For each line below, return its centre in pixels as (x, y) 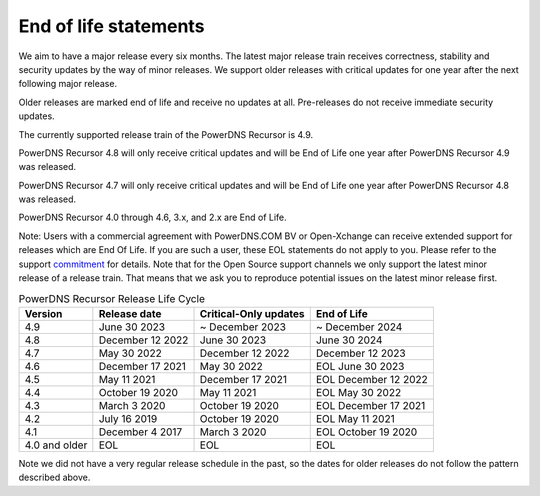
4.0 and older (56, 445)
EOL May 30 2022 (358, 392)
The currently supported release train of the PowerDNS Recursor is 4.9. (166, 134)
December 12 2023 (360, 353)
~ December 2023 (243, 327)
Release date (130, 313)
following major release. (68, 84)
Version (43, 313)
